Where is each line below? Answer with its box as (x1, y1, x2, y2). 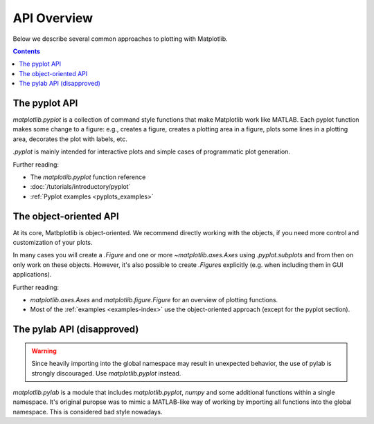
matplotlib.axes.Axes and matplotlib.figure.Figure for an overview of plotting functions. (30, 296, 278, 304)
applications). (12, 270, 52, 279)
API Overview (12, 10, 93, 26)
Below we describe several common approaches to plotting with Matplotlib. (12, 35, 228, 43)
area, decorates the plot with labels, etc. (12, 135, 128, 143)
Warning (31, 347, 57, 355)
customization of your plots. (12, 239, 93, 247)
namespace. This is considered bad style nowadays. (12, 407, 163, 416)
